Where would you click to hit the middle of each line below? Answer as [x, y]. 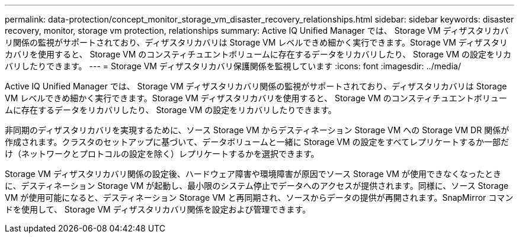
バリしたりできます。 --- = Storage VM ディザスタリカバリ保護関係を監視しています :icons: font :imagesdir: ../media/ [233, 66]
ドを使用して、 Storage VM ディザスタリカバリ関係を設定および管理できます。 [158, 209]
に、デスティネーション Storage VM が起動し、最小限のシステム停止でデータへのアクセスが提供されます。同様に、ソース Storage [257, 186]
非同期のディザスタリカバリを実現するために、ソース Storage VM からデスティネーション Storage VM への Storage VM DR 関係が [257, 130]
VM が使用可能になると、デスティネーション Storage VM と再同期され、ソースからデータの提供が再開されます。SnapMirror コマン [259, 197]
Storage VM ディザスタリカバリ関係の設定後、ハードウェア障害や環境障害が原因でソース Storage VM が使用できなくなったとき [253, 174]
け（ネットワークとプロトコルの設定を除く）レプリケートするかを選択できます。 [162, 154]
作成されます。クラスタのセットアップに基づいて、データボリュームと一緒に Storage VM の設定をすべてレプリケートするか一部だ [257, 142]
